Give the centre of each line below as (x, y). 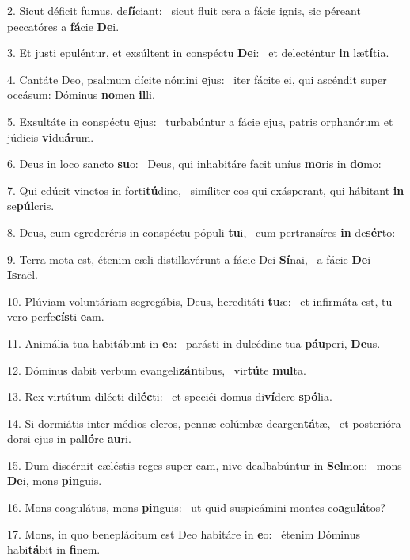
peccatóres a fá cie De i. (63, 26)
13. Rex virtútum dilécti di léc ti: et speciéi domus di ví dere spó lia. (170, 396)
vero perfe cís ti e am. (56, 316)
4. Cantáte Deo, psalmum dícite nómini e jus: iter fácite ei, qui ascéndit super (197, 79)
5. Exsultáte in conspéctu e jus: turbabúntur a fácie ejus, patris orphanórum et (200, 121)
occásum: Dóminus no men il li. (81, 95)
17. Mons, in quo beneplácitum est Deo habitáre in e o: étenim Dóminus (184, 533)
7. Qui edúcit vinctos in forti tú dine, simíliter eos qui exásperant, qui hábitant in (206, 190)
